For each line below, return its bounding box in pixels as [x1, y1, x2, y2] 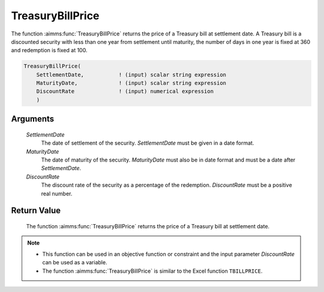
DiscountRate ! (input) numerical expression [36, 88, 214, 95]
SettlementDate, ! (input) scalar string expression [36, 71, 227, 78]
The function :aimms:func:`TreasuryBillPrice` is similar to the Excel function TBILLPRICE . [42, 267, 263, 275]
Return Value [11, 205, 61, 216]
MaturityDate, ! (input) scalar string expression [36, 80, 227, 87]
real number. [41, 190, 73, 197]
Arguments [11, 114, 55, 124]
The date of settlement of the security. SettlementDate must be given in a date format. [41, 139, 254, 147]
